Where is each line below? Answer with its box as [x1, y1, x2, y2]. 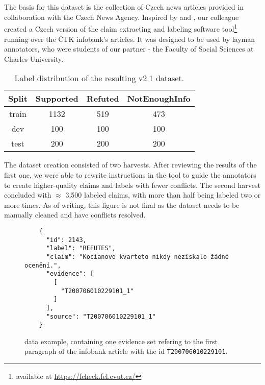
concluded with [4, 189, 51, 200]
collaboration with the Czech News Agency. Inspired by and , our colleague [4, 11, 239, 22]
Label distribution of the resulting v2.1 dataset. [14, 72, 184, 84]
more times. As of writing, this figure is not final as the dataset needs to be [4, 199, 240, 210]
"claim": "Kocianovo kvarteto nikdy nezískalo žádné [46, 253, 229, 260]
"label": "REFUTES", [46, 245, 116, 252]
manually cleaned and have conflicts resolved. [4, 209, 146, 220]
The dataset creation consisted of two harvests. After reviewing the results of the [4, 159, 257, 170]
